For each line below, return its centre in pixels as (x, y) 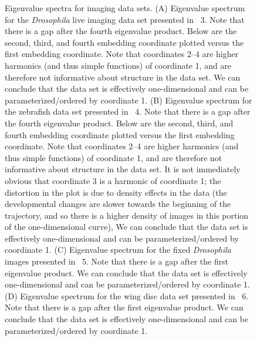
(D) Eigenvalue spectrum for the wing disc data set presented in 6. (127, 295)
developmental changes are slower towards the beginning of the (118, 204)
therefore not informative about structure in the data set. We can (123, 77)
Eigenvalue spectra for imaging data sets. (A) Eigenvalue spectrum (125, 8)
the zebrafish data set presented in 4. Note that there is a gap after (128, 111)
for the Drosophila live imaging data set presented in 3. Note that (125, 19)
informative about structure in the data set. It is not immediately (123, 169)
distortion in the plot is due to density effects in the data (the (116, 192)
